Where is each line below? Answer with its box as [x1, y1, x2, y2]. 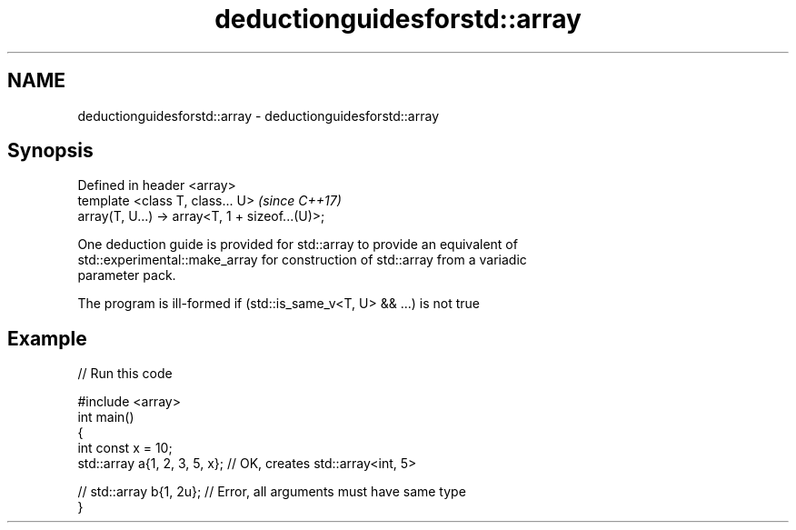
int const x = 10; [77, 440, 173, 456]
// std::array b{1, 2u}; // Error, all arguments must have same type [77, 484, 466, 500]
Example [7, 326, 87, 350]
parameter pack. [77, 267, 176, 284]
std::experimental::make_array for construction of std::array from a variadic [77, 252, 527, 268]
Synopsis [7, 139, 94, 163]
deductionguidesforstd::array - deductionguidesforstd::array [77, 107, 440, 124]
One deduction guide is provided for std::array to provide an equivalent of [77, 236, 518, 253]
